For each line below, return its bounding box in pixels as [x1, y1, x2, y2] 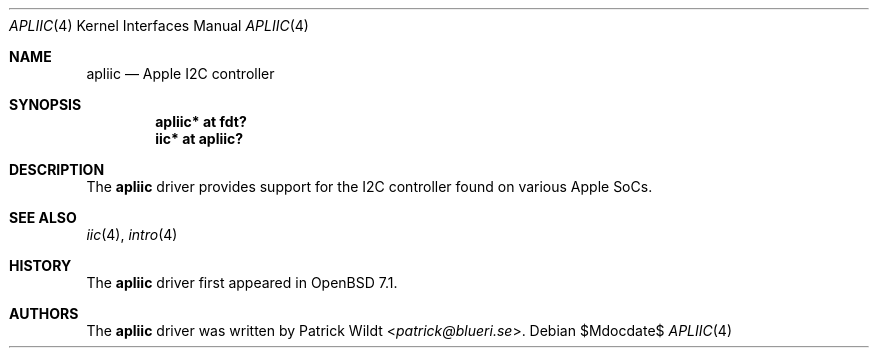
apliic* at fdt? [155, 113, 247, 130]
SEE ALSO [9, 209, 77, 226]
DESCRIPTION [9, 161, 105, 178]
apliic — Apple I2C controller [86, 65, 275, 82]
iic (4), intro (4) [86, 226, 178, 243]
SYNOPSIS [9, 96, 82, 113]
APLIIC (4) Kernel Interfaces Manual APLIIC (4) [9, 17, 309, 34]
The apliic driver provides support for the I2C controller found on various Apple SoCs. [86, 178, 653, 195]
